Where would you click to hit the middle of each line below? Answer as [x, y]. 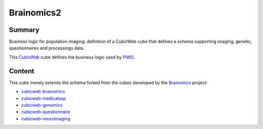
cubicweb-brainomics [43, 92]
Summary [24, 30]
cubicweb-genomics [42, 105]
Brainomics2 [35, 13]
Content [22, 71]
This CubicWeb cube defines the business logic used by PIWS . [72, 57]
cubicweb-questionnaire [46, 112]
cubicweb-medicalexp [44, 98]
